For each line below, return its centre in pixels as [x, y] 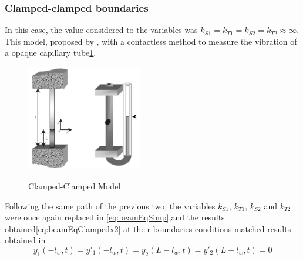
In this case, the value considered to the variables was [101, 30]
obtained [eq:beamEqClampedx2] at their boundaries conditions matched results [148, 228]
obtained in [25, 240]
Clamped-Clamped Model [75, 185]
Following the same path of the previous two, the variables [110, 205]
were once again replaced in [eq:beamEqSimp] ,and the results [115, 217]
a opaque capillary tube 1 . [51, 53]
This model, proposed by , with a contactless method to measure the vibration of [151, 41]
